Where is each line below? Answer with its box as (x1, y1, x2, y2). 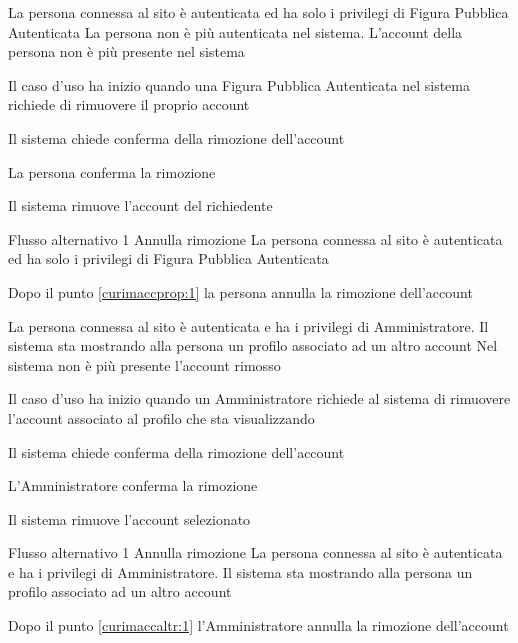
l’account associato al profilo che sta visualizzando (8, 407, 315, 428)
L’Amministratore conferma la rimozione (8, 475, 258, 496)
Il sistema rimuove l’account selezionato (8, 508, 251, 529)
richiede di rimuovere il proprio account (8, 94, 250, 115)
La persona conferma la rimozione (8, 161, 216, 182)
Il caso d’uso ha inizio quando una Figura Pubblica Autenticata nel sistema (8, 74, 470, 95)
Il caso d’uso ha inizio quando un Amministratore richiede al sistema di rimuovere (8, 388, 511, 409)
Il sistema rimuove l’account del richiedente (8, 195, 273, 216)
